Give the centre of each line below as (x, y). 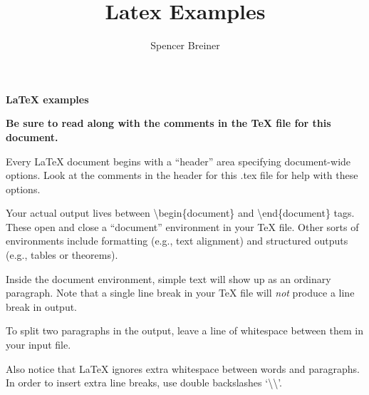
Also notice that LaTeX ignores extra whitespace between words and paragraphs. (183, 368)
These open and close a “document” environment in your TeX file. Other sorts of (182, 226)
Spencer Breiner (185, 45)
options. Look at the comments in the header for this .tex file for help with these (182, 175)
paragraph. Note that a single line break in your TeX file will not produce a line (180, 293)
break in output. (42, 306)
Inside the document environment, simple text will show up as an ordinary (168, 278)
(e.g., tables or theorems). (62, 255)
